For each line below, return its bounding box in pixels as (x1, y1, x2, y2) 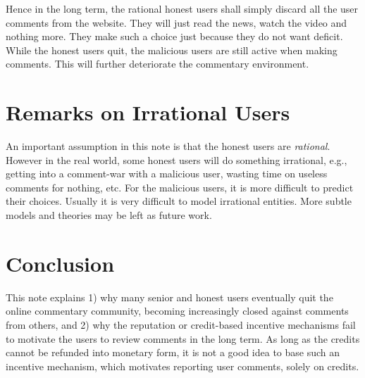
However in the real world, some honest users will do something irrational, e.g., (6, 152, 347, 167)
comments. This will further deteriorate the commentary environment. (6, 56, 309, 71)
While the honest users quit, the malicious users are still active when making (6, 42, 338, 57)
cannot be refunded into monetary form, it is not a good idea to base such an (6, 345, 340, 360)
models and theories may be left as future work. (6, 208, 212, 222)
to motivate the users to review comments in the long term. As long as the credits (6, 331, 360, 346)
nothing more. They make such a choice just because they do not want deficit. (6, 29, 343, 44)
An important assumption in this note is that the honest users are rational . (6, 139, 330, 153)
